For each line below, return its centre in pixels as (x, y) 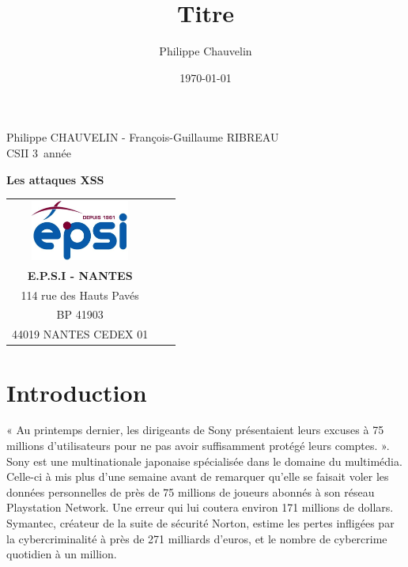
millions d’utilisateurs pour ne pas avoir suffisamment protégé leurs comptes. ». (198, 446)
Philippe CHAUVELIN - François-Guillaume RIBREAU (143, 137)
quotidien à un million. (62, 554)
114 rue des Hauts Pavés (80, 295)
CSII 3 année (39, 152)
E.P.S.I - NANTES (80, 275)
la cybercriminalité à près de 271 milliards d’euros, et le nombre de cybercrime (197, 538)
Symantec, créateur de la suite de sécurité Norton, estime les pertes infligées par (200, 523)
